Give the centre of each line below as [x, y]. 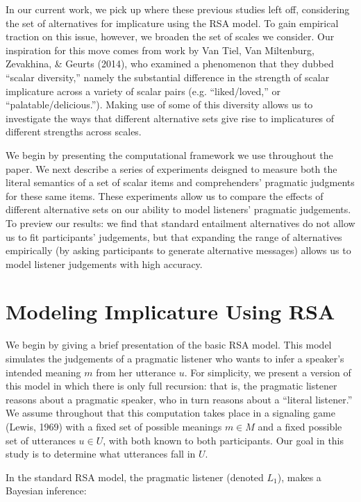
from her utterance [136, 372]
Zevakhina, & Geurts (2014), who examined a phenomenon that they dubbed [170, 64]
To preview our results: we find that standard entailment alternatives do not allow [180, 223]
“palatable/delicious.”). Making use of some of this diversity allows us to [159, 104]
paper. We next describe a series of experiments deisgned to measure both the [171, 168]
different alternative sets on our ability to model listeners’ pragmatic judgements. [178, 209]
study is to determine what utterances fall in [101, 454]
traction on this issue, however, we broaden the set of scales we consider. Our [170, 36]
